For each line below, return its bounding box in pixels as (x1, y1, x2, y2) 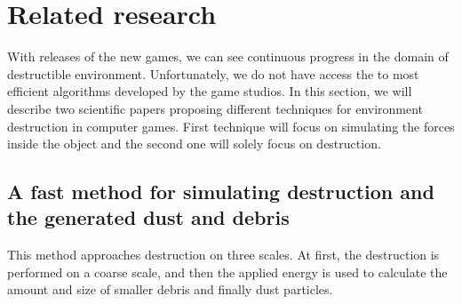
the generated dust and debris (7, 204, 290, 231)
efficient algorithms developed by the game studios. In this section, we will (7, 82, 412, 100)
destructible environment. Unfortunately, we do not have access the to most (7, 64, 419, 83)
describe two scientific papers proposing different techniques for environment (7, 99, 424, 117)
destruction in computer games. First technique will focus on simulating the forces (7, 116, 455, 135)
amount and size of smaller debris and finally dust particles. (7, 280, 333, 299)
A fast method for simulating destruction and (7, 178, 434, 205)
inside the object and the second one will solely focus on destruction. (7, 134, 381, 153)
